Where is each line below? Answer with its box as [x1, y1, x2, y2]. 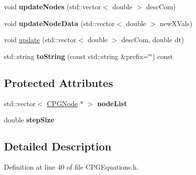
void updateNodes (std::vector [4, 1, 101, 11]
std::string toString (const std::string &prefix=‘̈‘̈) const [4, 51, 173, 61]
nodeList [97, 98, 127, 108]
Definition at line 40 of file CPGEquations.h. [4, 161, 139, 172]
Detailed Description [4, 139, 112, 154]
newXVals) [160, 18, 193, 28]
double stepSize [4, 115, 55, 125]
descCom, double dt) [121, 34, 184, 45]
